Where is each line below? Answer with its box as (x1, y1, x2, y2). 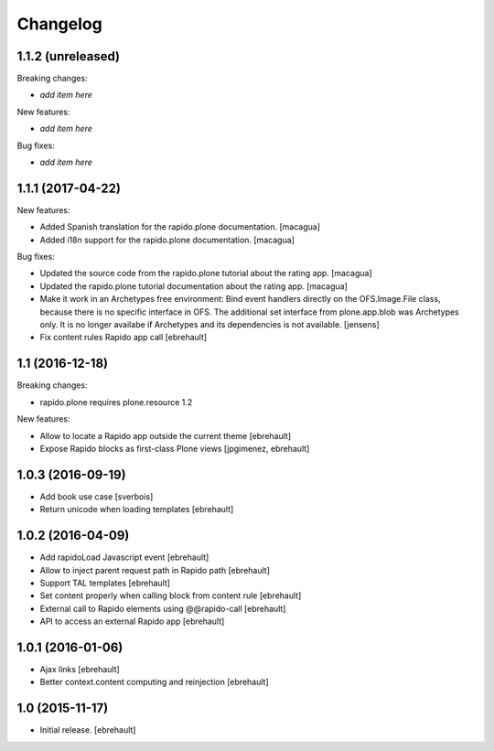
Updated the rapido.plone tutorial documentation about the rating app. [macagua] (39, 280, 348, 292)
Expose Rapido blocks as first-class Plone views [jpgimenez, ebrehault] (39, 443, 310, 454)
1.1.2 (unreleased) (16, 48, 121, 64)
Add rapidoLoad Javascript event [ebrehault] (39, 552, 209, 563)
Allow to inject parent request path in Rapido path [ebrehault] (39, 564, 270, 575)
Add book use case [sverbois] (39, 490, 154, 502)
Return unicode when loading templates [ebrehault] (39, 504, 234, 515)
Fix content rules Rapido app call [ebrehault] (39, 332, 208, 343)
